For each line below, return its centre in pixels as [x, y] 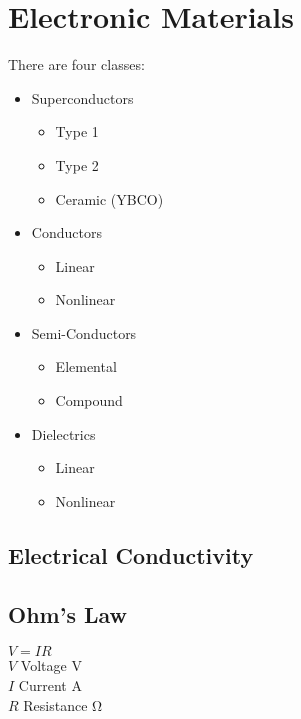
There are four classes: [76, 64]
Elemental [86, 366]
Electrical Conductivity [131, 554]
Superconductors [82, 97]
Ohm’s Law [68, 613]
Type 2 [77, 164]
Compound [89, 400]
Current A [50, 685]
